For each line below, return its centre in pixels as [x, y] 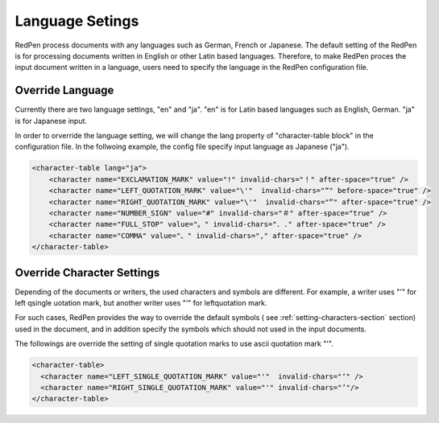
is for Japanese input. [51, 121]
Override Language [64, 90]
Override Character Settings [87, 272]
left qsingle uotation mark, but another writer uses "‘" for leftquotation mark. [141, 303]
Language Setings [77, 21]
